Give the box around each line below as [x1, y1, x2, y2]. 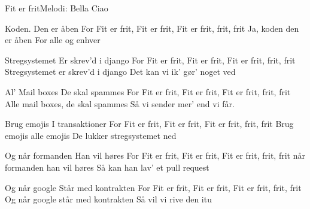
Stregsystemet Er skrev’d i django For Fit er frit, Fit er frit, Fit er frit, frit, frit [5, 53, 296, 66]
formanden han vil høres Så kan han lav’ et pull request [5, 160, 209, 173]
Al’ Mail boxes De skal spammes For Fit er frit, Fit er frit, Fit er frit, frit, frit [5, 85, 291, 98]
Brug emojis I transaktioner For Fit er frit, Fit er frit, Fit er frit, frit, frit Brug [5, 117, 294, 130]
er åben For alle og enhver [5, 34, 101, 46]
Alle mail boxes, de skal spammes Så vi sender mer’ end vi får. [5, 97, 235, 110]
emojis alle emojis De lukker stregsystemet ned [5, 129, 177, 141]
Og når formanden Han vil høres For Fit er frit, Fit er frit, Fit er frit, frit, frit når [5, 149, 305, 162]
